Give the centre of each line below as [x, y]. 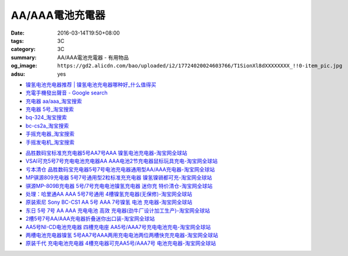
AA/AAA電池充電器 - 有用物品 [93, 57]
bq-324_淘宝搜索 [46, 117]
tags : [17, 41]
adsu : [18, 74]
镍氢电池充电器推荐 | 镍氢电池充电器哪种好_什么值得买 [91, 85]
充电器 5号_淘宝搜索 [50, 109]
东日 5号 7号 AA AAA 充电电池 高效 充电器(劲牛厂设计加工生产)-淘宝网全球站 [118, 210]
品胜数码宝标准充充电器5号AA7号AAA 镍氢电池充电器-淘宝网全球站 [106, 153]
